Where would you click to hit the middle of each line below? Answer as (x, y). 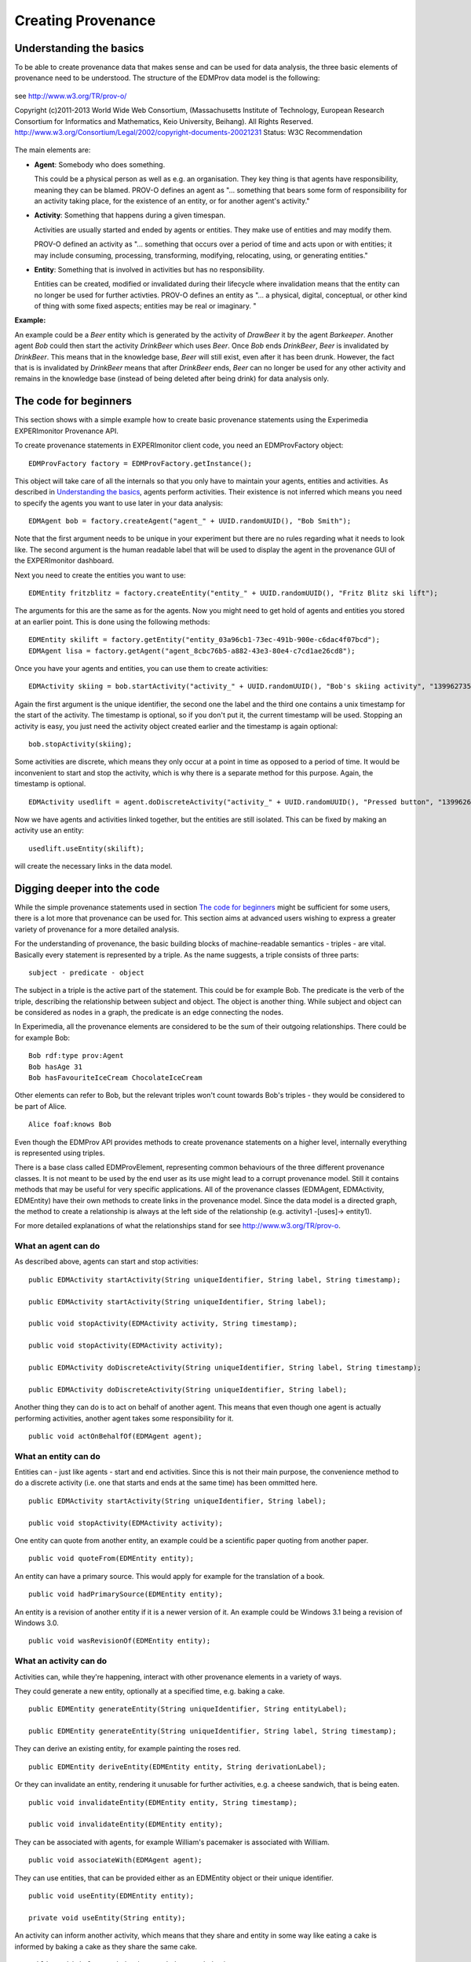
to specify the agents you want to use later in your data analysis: (119, 503)
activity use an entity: (49, 830)
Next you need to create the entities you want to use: (100, 575)
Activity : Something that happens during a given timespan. (130, 215)
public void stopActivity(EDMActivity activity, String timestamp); (163, 1324)
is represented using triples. (60, 1153)
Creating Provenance (85, 20)
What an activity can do (61, 1661)
